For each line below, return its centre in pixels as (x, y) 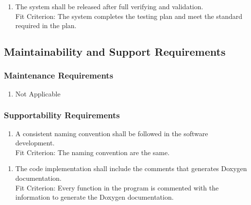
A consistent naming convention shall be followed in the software (112, 133)
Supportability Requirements (62, 115)
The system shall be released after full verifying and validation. (109, 6)
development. (35, 143)
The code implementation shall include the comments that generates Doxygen (131, 168)
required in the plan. (46, 25)
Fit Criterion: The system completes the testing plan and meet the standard (129, 16)
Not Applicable (38, 93)
